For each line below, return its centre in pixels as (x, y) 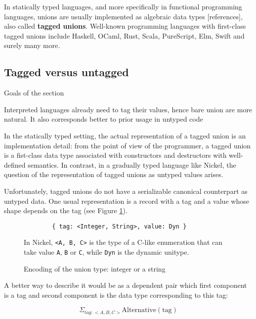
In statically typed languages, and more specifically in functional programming (123, 6)
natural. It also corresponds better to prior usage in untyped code (104, 119)
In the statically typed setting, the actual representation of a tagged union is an (125, 135)
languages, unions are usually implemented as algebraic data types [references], (123, 16)
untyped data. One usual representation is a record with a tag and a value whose (127, 201)
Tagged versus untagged (66, 72)
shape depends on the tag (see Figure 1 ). (66, 210)
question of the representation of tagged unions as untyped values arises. (114, 174)
